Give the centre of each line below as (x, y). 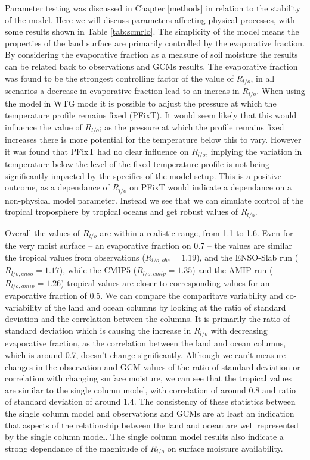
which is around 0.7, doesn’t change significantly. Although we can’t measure (145, 355)
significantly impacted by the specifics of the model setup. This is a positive (143, 175)
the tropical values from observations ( (75, 257)
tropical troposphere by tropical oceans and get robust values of (121, 212)
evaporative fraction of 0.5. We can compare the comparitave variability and (144, 295)
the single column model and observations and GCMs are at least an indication (150, 413)
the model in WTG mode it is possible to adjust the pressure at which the (141, 103)
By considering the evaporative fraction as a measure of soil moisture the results (151, 54)
